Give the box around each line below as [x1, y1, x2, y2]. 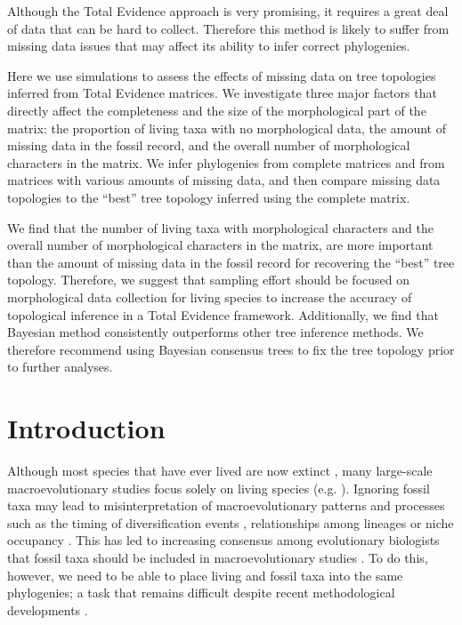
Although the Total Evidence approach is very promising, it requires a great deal [7, 2, 449, 20]
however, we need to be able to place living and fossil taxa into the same [7, 565, 403, 584]
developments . [7, 600, 88, 619]
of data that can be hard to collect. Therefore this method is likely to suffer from [7, 19, 450, 37]
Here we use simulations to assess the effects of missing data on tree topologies [7, 66, 436, 84]
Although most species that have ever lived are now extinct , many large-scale [7, 461, 433, 479]
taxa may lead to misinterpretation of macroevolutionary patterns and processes [7, 496, 445, 515]
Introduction [7, 410, 166, 446]
